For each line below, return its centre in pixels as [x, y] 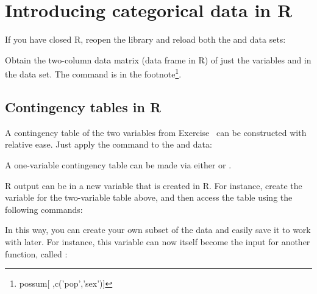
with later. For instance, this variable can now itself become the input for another [158, 241]
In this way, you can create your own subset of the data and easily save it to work [158, 230]
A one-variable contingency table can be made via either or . [118, 164]
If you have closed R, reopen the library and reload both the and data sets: [145, 39]
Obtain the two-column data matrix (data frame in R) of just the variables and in [158, 59]
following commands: [44, 209]
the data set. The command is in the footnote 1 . [93, 73]
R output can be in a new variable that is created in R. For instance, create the [154, 185]
